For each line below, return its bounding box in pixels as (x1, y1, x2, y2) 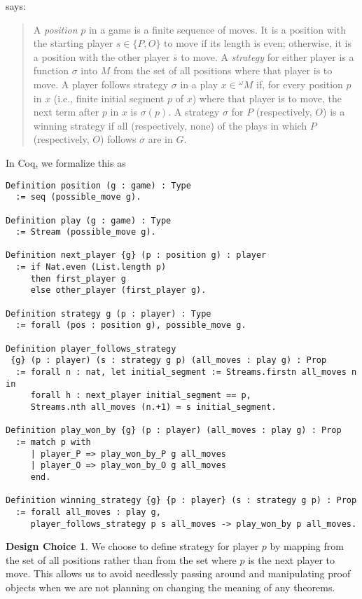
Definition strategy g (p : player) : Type (6, 308, 211, 319)
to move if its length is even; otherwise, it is (164, 36, 351, 50)
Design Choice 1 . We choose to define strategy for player (6, 539, 259, 553)
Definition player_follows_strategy (6, 343, 176, 354)
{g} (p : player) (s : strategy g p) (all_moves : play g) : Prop (11, 355, 327, 366)
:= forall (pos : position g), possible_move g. (15, 320, 246, 331)
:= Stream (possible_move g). (15, 227, 156, 237)
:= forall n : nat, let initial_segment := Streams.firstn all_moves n (15, 367, 357, 378)
